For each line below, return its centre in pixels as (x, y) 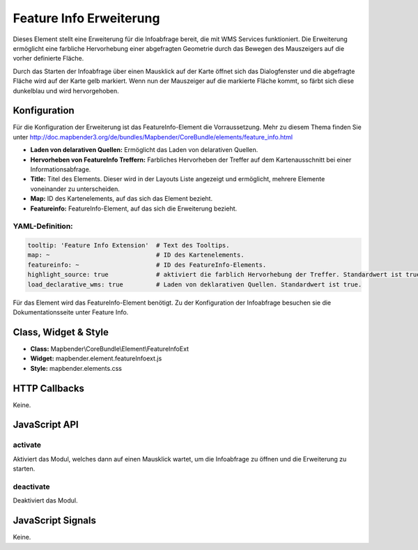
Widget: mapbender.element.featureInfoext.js (96, 358)
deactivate (31, 487)
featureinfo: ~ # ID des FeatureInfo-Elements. (147, 265)
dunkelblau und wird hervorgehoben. (66, 91)
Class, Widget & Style (61, 332)
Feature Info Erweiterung (86, 18)
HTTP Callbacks (49, 388)
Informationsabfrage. (61, 169)
